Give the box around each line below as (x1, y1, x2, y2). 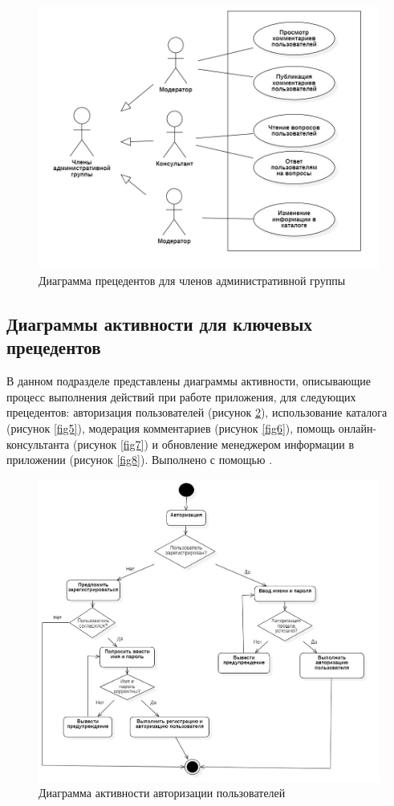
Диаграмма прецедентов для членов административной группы (39, 272, 346, 289)
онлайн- (338, 419, 377, 436)
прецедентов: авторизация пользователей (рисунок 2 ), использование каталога (6, 404, 388, 421)
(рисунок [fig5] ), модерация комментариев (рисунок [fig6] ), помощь (6, 419, 335, 436)
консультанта (6, 435, 70, 452)
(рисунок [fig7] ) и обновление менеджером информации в (72, 435, 355, 452)
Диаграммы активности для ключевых (6, 311, 312, 336)
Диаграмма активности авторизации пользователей (39, 784, 286, 801)
